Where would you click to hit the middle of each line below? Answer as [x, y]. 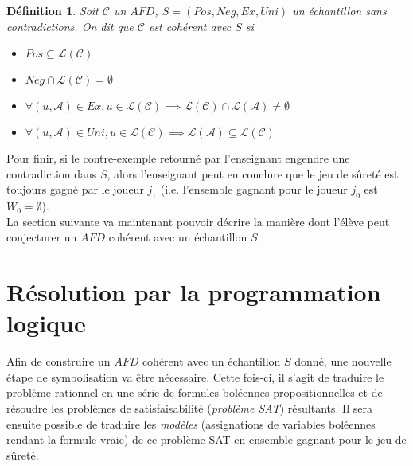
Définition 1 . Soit [53, 10]
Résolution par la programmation [194, 292]
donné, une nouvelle [343, 361]
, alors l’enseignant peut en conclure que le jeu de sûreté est [253, 173]
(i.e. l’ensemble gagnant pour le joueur [254, 189]
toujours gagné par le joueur [75, 189]
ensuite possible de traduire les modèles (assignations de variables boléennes [191, 423]
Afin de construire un [58, 361]
